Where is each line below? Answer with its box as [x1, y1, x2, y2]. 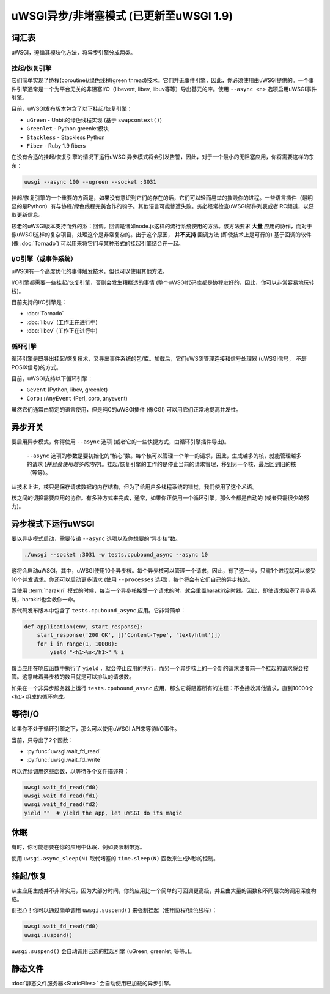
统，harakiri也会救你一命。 [11, 595, 79, 603]
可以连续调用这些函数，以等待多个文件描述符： [11, 767, 130, 775]
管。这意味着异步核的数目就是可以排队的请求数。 [11, 673, 134, 680]
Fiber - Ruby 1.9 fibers [26, 141, 86, 149]
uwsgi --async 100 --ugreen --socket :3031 [24, 178, 157, 185]
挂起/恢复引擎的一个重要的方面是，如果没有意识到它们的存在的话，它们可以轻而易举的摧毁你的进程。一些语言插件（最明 [11, 194, 313, 201]
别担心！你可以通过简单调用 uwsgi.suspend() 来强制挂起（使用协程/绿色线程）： [11, 906, 218, 914]
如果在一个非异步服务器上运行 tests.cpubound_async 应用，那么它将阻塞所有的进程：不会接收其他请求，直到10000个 [11, 684, 314, 691]
